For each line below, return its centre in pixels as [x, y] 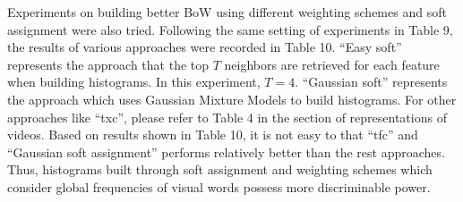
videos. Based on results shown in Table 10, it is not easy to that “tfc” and [213, 135]
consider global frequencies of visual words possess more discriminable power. [219, 186]
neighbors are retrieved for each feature [332, 64]
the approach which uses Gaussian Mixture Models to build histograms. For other [232, 99]
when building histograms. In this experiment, [134, 82]
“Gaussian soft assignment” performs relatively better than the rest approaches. [226, 151]
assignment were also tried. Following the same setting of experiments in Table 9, [230, 29]
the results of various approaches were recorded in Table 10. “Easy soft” [205, 47]
